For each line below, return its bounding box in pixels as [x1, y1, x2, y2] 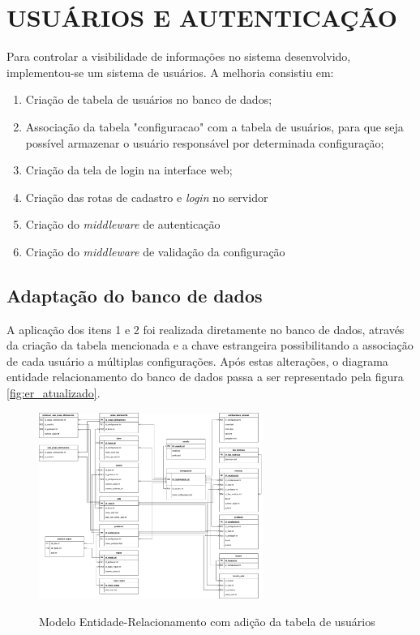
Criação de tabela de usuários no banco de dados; [25, 91, 272, 108]
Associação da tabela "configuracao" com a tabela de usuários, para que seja [25, 118, 404, 135]
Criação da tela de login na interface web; [25, 161, 233, 178]
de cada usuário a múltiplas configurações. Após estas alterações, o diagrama [6, 352, 388, 369]
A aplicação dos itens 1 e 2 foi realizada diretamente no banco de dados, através [6, 320, 405, 337]
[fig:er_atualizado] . [6, 384, 101, 401]
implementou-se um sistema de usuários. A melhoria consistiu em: [6, 63, 334, 80]
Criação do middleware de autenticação [25, 216, 221, 233]
